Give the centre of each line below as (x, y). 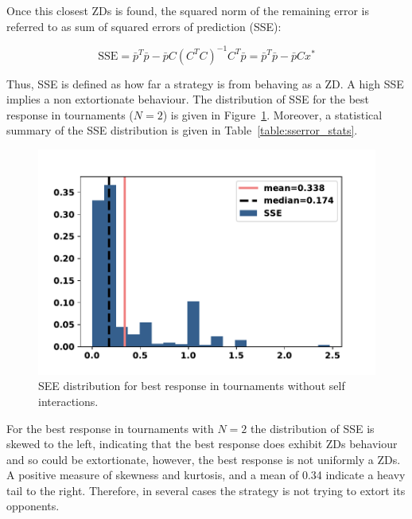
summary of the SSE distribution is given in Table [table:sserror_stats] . (182, 130)
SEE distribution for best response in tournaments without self (192, 386)
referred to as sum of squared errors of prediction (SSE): (144, 26)
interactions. (68, 401)
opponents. (33, 506)
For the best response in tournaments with (110, 428)
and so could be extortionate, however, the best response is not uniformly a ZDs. (204, 459)
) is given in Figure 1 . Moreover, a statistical (272, 114)
